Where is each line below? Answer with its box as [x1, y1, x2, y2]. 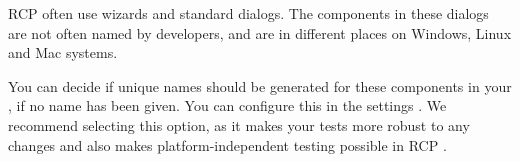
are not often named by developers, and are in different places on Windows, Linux [8, 22, 512, 43]
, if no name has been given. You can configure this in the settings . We [8, 95, 447, 116]
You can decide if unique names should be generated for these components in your [8, 75, 512, 96]
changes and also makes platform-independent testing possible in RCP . [8, 134, 447, 155]
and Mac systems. [8, 42, 118, 63]
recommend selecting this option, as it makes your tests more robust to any [8, 114, 470, 135]
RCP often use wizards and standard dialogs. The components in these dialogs [8, 3, 489, 23]
